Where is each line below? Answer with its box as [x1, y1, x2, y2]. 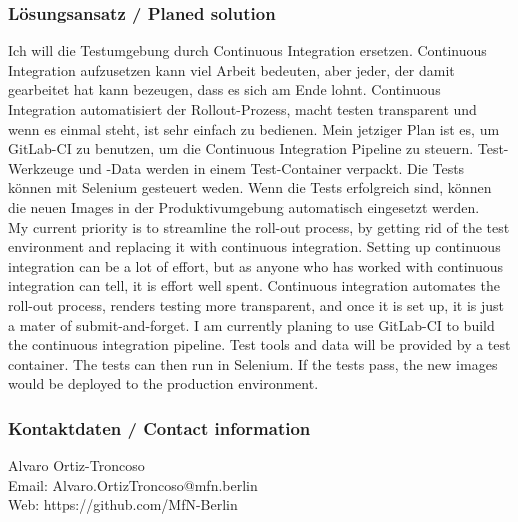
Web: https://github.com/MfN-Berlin [8, 494, 238, 515]
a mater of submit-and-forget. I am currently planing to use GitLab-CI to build [8, 314, 495, 335]
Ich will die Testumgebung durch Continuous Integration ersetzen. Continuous [8, 40, 487, 61]
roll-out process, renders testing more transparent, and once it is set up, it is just [8, 294, 505, 315]
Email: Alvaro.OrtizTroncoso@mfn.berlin [8, 474, 258, 495]
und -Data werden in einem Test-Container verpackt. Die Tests [78, 157, 465, 178]
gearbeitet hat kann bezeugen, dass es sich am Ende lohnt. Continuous [8, 79, 441, 100]
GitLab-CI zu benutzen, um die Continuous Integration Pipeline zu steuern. [8, 138, 474, 159]
